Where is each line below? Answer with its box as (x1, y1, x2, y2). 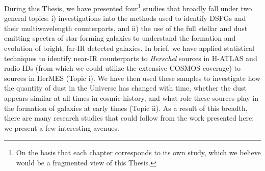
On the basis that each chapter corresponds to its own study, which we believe (16, 147, 261, 158)
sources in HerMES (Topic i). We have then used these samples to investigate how (4, 72, 261, 83)
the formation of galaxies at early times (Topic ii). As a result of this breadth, (4, 102, 248, 113)
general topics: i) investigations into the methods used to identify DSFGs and (4, 13, 246, 23)
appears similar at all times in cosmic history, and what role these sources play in (4, 93, 258, 103)
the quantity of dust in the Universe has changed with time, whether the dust (4, 82, 247, 93)
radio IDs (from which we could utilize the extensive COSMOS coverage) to (4, 63, 241, 73)
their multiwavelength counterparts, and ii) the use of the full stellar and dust (4, 22, 248, 33)
